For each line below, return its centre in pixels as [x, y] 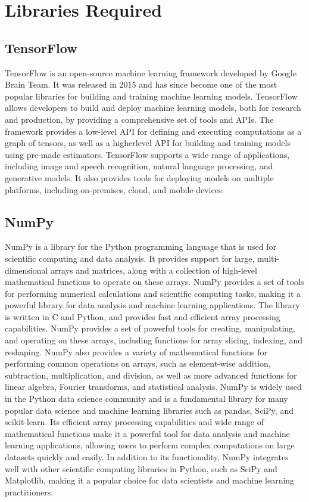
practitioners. [29, 492]
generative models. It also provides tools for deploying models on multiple [139, 177]
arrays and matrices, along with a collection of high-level [154, 270]
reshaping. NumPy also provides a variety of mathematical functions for [136, 351]
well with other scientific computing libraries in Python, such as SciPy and [141, 468]
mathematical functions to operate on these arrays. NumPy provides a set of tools [154, 282]
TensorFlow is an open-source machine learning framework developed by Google [151, 72]
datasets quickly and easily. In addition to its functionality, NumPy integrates [147, 457]
